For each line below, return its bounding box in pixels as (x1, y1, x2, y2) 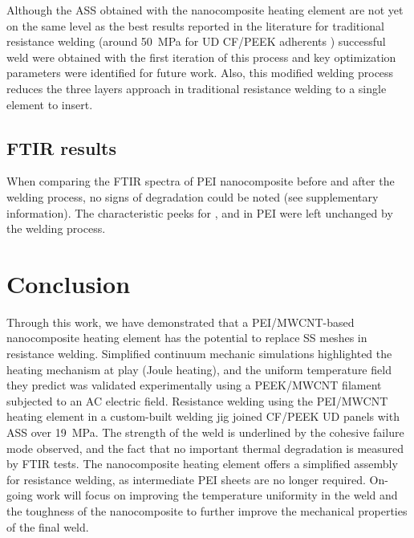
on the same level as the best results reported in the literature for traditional (6, 17, 384, 34)
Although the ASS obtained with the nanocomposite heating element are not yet (6, 2, 404, 18)
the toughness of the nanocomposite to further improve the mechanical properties (6, 502, 408, 519)
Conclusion (6, 267, 131, 300)
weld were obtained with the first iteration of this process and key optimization (6, 48, 396, 65)
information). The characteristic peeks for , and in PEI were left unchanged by (6, 204, 393, 221)
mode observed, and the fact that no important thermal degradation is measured (6, 439, 404, 456)
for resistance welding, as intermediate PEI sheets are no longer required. (6, 471, 366, 487)
